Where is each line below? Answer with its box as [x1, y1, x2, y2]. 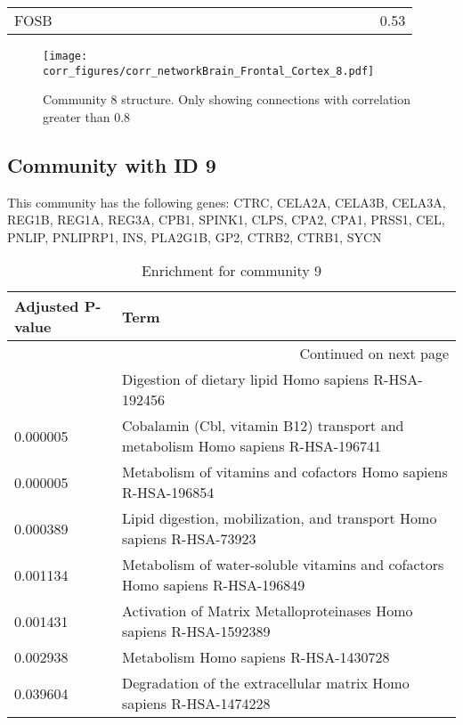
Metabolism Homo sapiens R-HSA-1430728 [122, 647, 390, 668]
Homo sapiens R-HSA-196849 [122, 574, 305, 596]
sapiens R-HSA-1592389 [122, 621, 271, 642]
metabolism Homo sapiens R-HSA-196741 [122, 436, 382, 457]
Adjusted [14, 296, 79, 317]
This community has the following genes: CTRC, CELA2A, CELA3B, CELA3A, [7, 192, 446, 211]
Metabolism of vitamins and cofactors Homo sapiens [122, 461, 448, 483]
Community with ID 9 [7, 151, 216, 178]
